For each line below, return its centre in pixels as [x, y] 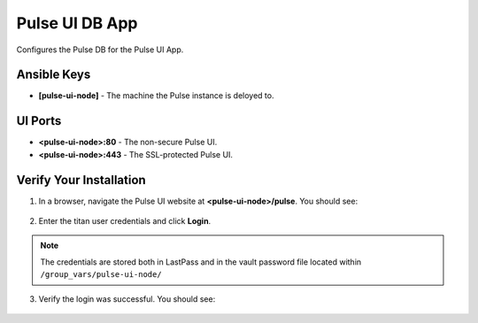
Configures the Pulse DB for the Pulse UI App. [100, 50]
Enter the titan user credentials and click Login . [125, 221]
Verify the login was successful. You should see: [127, 299]
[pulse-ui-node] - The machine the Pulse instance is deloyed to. [156, 96]
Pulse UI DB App [77, 23]
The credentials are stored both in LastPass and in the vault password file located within [201, 262]
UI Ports [39, 121]
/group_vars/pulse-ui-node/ [101, 275]
